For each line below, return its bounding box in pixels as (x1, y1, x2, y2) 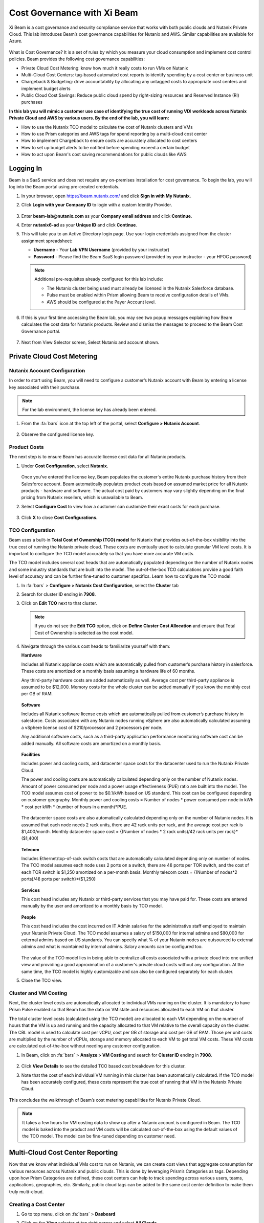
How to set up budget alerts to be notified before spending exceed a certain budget (21, 144, 190, 150)
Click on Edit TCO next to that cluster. (21, 600, 97, 606)
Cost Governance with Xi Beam (9, 7, 138, 18)
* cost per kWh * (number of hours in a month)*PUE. (21, 804, 127, 810)
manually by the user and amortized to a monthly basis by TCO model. (21, 903, 163, 909)
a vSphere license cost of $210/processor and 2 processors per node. (21, 725, 163, 730)
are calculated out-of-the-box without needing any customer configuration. (9, 1043, 161, 1049)
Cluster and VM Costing (9, 990, 67, 997)
